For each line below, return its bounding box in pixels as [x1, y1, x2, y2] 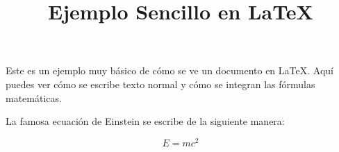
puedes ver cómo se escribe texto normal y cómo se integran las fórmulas [6, 76, 315, 91]
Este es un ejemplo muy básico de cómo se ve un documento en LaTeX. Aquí [6, 63, 333, 78]
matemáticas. [6, 90, 62, 105]
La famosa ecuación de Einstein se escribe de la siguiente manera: [6, 114, 285, 128]
